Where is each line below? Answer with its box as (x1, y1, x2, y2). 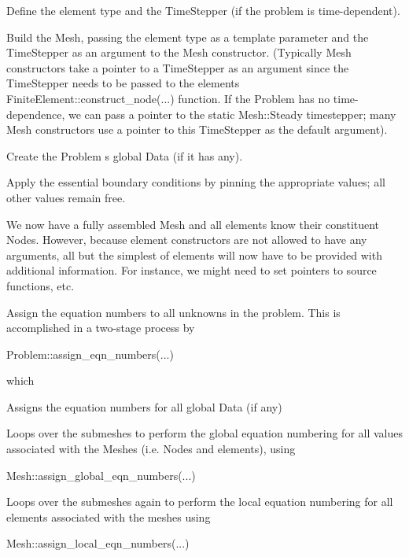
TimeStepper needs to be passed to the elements (6, 75, 240, 91)
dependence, (6, 105, 65, 122)
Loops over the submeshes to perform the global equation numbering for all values (6, 425, 403, 441)
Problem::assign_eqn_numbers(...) (6, 345, 174, 362)
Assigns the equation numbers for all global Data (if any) (6, 398, 282, 415)
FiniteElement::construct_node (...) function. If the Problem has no (6, 90, 330, 106)
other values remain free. (6, 189, 126, 205)
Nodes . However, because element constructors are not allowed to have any (6, 231, 367, 248)
